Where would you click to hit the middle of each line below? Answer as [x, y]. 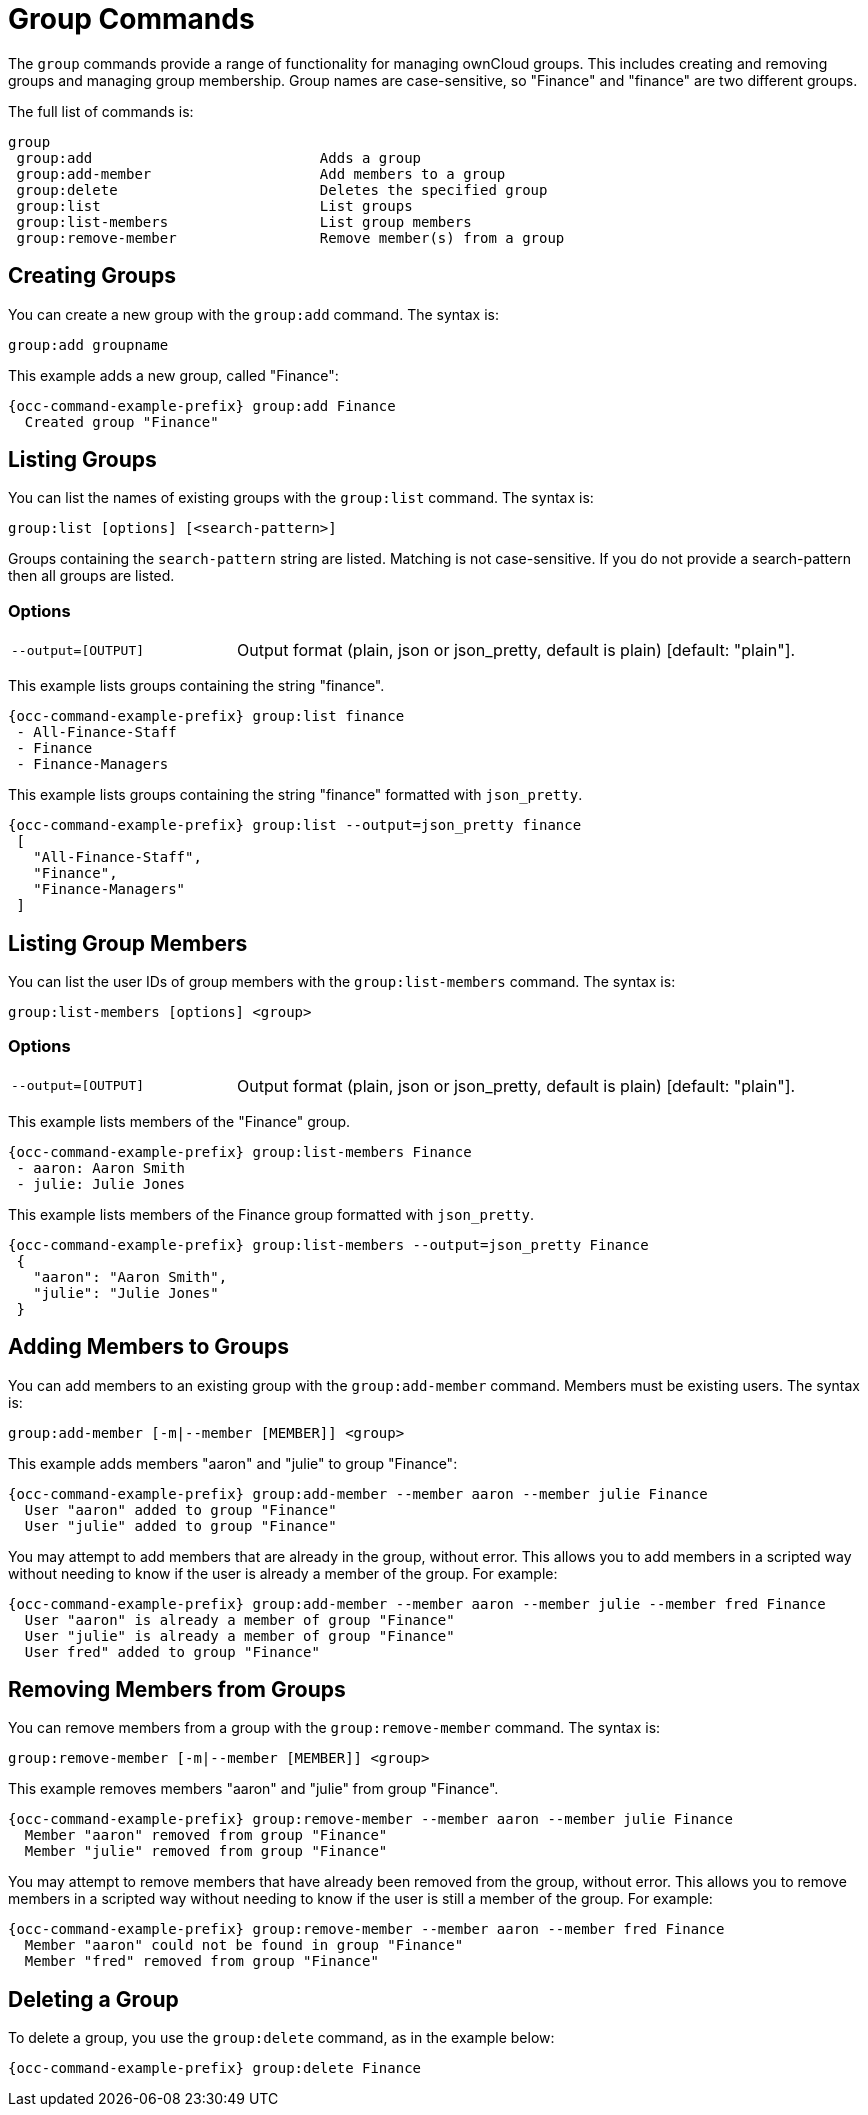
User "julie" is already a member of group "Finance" [239, 1635]
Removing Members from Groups [177, 1690]
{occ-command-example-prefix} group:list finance [206, 716]
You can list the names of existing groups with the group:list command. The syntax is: [301, 498]
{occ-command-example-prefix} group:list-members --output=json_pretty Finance [328, 1244]
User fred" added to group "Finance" [172, 1651]
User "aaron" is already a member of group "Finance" [239, 1619]
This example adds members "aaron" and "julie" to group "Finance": [233, 1463]
